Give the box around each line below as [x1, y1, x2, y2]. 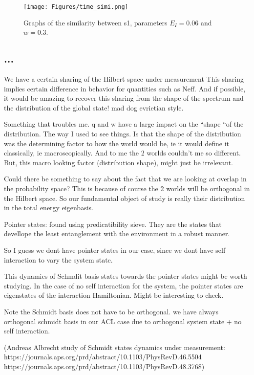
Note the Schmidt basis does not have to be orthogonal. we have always [4, 306, 218, 316]
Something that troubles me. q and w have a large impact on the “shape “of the [4, 119, 244, 129]
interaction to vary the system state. [4, 254, 113, 265]
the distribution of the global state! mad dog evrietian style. [4, 102, 184, 112]
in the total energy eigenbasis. [4, 202, 93, 213]
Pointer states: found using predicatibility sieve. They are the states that [4, 219, 222, 229]
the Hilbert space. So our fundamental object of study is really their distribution [4, 193, 245, 203]
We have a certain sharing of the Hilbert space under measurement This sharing [4, 74, 244, 84]
